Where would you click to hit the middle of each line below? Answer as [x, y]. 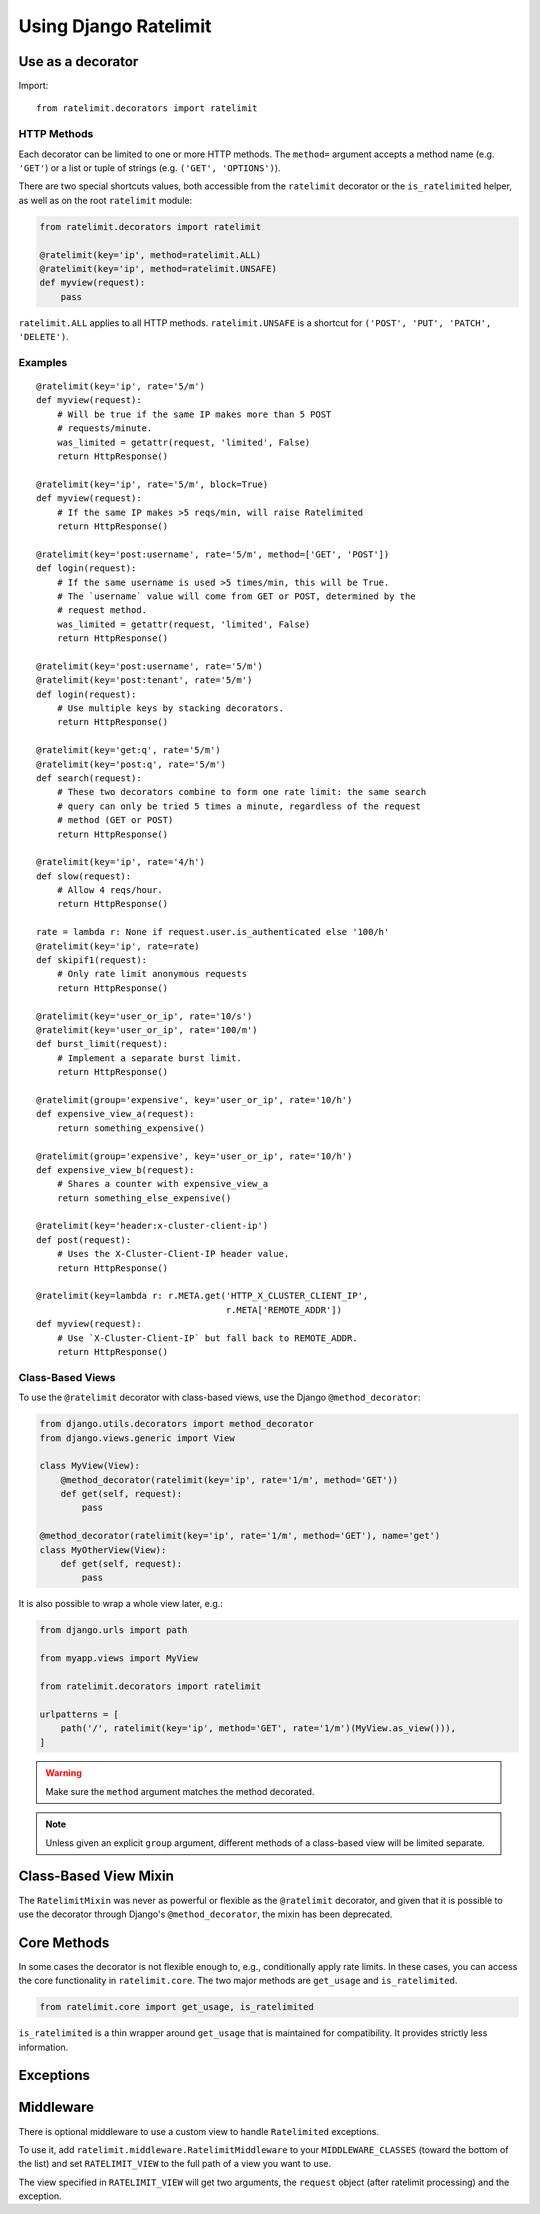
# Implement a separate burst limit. [149, 1058]
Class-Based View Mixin [96, 1876]
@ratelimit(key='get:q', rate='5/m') [129, 750]
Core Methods [64, 1942]
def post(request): [84, 1239]
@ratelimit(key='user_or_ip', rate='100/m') [147, 1030]
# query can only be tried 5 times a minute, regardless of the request [239, 806]
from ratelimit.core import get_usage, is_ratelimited [176, 2007]
